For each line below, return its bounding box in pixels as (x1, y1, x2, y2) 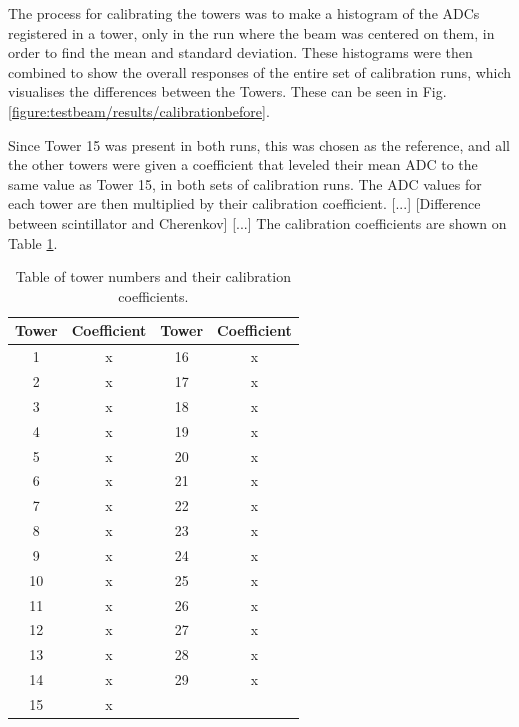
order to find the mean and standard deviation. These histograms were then (8, 42, 473, 63)
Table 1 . (8, 232, 58, 253)
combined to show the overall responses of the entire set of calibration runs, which (8, 61, 512, 82)
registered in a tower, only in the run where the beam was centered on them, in (8, 22, 495, 43)
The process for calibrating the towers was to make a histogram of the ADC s (8, 3, 480, 23)
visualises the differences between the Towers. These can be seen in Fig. (8, 81, 447, 102)
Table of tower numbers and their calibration (15, 266, 291, 287)
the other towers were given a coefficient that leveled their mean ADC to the (8, 154, 478, 175)
